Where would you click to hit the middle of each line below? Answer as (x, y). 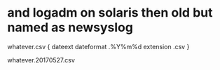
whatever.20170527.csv (41, 60)
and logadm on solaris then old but (110, 13)
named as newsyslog (70, 27)
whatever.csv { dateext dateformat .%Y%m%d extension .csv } (98, 46)
